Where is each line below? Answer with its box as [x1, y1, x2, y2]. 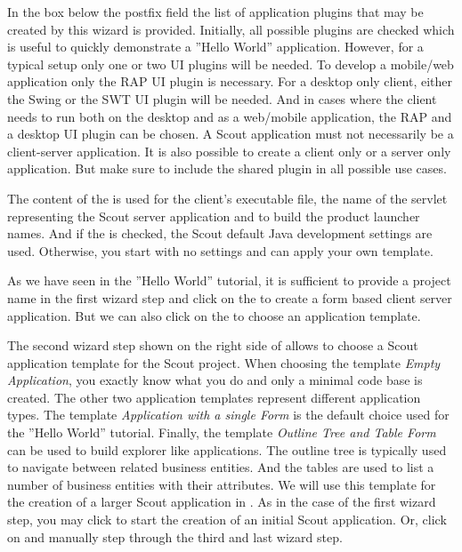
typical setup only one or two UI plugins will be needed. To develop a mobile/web [7, 54, 454, 73]
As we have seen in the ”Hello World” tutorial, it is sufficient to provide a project [7, 271, 451, 290]
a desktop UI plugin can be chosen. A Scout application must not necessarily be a [7, 124, 454, 143]
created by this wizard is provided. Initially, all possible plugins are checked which [7, 20, 455, 38]
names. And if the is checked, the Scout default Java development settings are [7, 224, 433, 243]
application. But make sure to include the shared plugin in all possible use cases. [7, 159, 447, 178]
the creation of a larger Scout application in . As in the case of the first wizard [7, 492, 436, 511]
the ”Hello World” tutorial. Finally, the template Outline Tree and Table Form [7, 423, 436, 442]
